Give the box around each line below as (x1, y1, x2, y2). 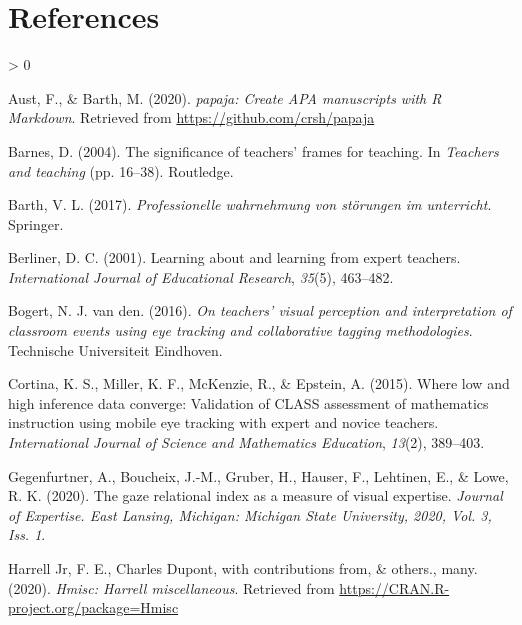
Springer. (8, 213, 64, 234)
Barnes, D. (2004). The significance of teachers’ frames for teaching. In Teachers (8, 140, 499, 161)
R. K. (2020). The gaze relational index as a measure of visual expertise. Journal (8, 485, 503, 506)
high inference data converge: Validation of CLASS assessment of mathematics (8, 392, 489, 413)
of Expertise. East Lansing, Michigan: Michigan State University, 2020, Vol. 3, (8, 504, 492, 525)
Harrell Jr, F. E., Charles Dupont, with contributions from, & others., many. (8, 558, 478, 578)
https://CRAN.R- (339, 577, 450, 598)
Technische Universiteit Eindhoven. (8, 339, 223, 360)
